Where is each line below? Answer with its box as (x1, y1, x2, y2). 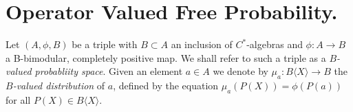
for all (6, 92, 31, 107)
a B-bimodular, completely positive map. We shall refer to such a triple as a (6, 50, 326, 65)
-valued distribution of (12, 78, 105, 93)
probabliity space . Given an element (34, 64, 183, 78)
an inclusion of (171, 37, 233, 52)
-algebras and (246, 37, 303, 52)
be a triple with (72, 37, 138, 52)
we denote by (213, 64, 268, 78)
